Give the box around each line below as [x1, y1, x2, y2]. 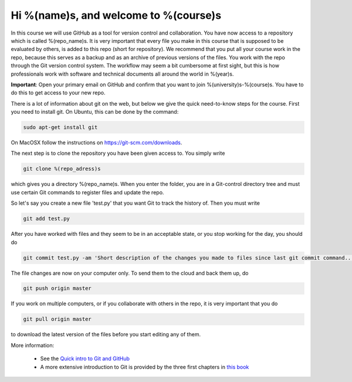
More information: [11, 342, 55, 349]
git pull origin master [23, 316, 92, 323]
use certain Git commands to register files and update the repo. [11, 188, 164, 196]
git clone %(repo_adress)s [23, 165, 101, 173]
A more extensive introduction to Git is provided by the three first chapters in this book [40, 363, 249, 370]
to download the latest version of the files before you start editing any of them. [11, 331, 201, 338]
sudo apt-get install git [23, 124, 98, 131]
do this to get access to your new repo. [11, 89, 106, 96]
